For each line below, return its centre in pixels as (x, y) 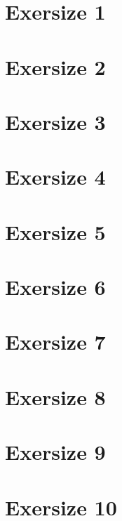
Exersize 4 (55, 177)
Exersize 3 (55, 121)
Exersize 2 (55, 66)
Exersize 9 (55, 452)
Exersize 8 (55, 396)
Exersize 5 (55, 231)
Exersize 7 (55, 342)
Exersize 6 (55, 287)
